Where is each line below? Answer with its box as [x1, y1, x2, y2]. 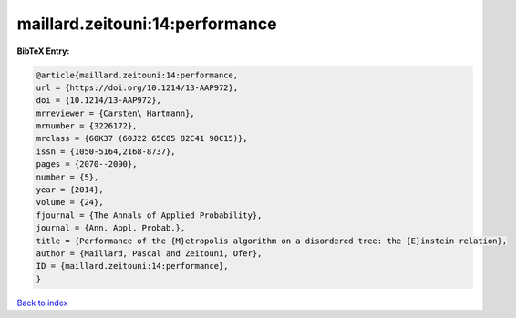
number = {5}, [36, 171, 99, 182]
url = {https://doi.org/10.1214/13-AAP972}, [36, 82, 239, 93]
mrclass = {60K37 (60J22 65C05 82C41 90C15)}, [36, 133, 248, 144]
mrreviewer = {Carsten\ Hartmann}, [36, 108, 195, 118]
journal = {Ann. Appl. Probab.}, [36, 223, 186, 233]
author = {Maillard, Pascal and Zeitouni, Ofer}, [36, 249, 263, 259]
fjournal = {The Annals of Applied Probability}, [36, 210, 263, 221]
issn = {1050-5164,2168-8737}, [36, 146, 177, 157]
